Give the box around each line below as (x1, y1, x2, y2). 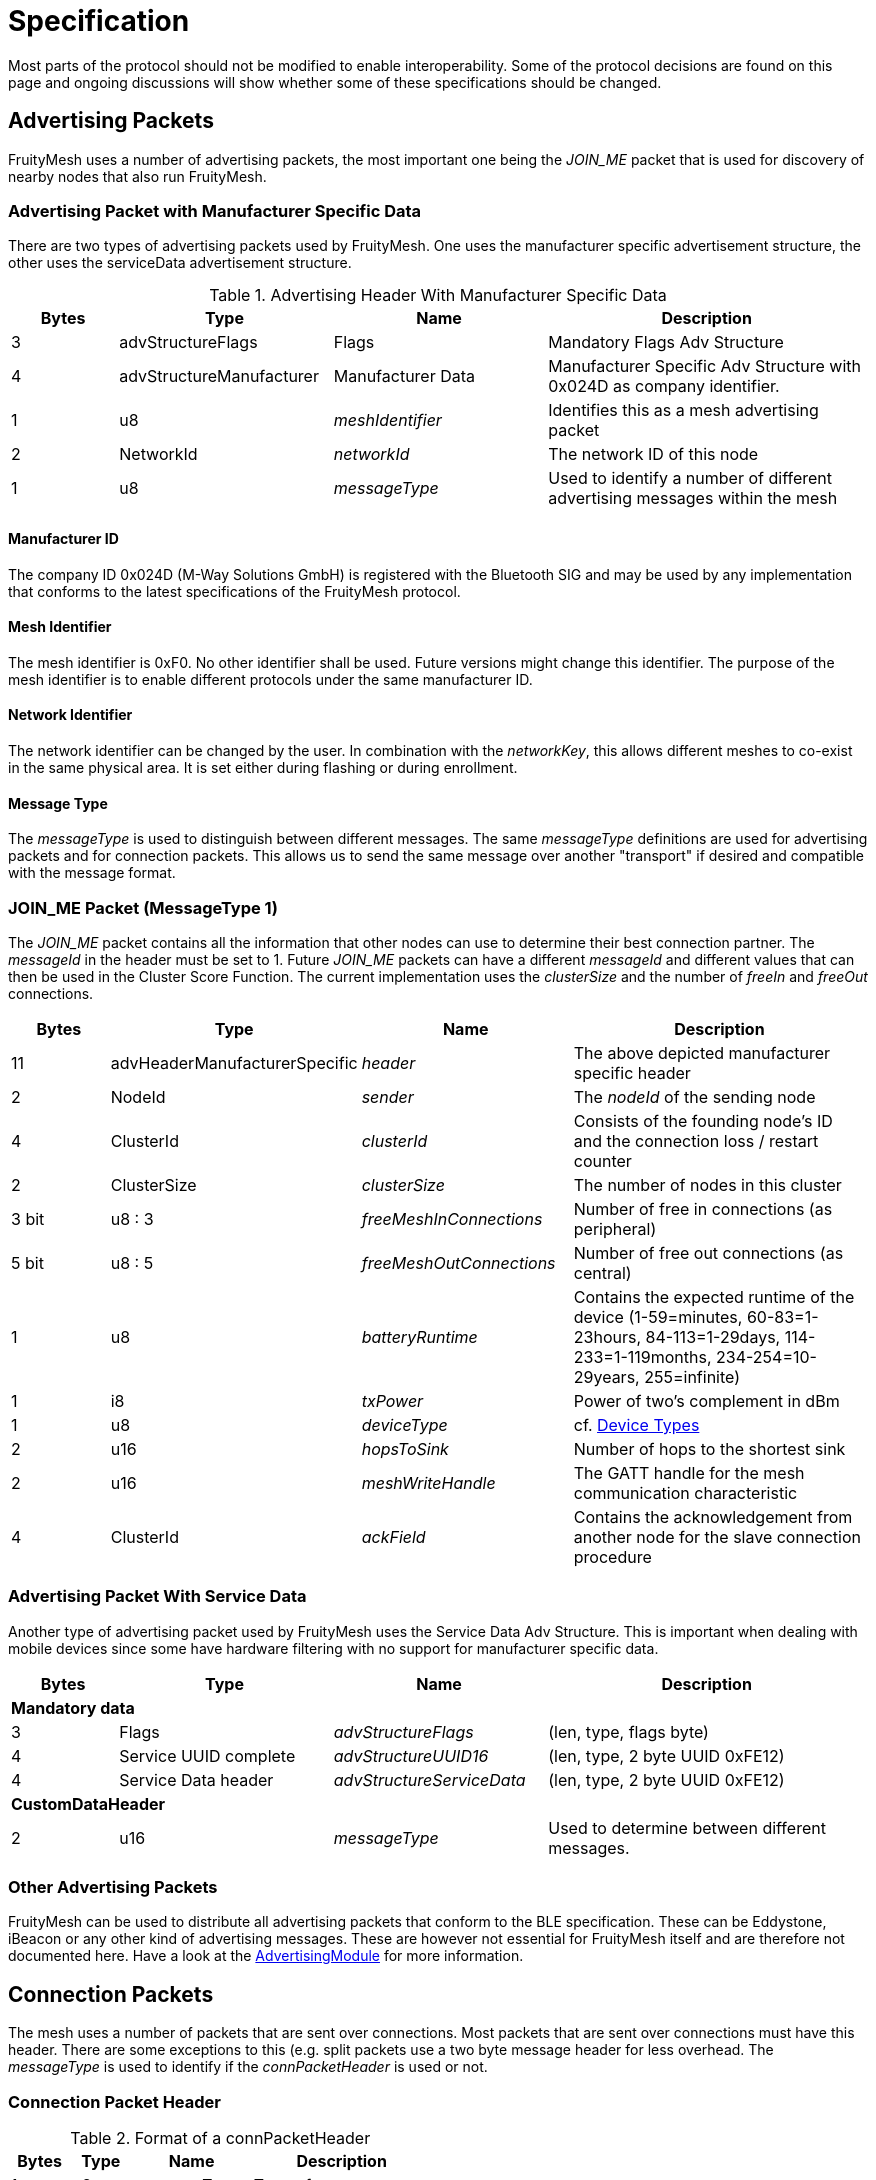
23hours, (573, 1326, 642, 1347)
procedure (573, 1546, 652, 1567)
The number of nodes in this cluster (573, 1174, 842, 1195)
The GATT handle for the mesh (573, 1462, 805, 1483)
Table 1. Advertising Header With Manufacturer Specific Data (209, 285, 667, 306)
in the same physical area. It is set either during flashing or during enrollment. (8, 759, 518, 776)
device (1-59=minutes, (573, 1306, 743, 1327)
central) (573, 1262, 632, 1283)
